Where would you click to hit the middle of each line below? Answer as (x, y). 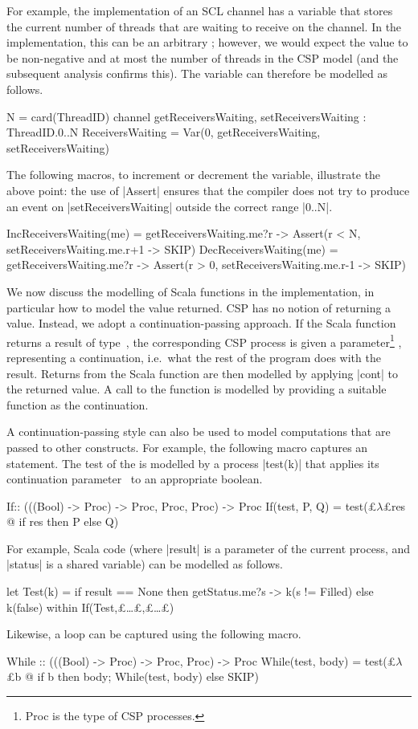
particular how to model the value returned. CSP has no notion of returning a (199, 307)
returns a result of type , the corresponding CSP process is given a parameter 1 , (204, 340)
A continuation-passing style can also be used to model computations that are (199, 432)
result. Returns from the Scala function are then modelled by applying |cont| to (203, 373)
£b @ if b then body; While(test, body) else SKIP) (133, 676)
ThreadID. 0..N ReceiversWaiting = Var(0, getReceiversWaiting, (164, 132)
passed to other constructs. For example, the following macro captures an (187, 447)
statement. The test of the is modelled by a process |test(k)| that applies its (193, 463)
